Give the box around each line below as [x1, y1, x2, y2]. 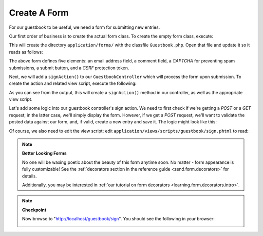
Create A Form [9, 7, 69, 18]
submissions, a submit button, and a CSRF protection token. [9, 65, 129, 71]
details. [22, 173, 37, 179]
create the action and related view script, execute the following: [9, 80, 137, 86]
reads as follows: [9, 49, 43, 55]
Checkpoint [22, 207, 46, 213]
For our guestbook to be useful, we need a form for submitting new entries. [9, 24, 160, 30]
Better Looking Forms [22, 150, 67, 156]
